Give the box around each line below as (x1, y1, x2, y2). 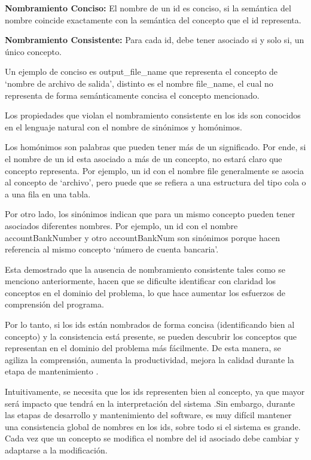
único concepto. (5, 45, 62, 57)
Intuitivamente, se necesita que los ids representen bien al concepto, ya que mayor (5, 385, 305, 398)
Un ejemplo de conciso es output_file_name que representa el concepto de (5, 65, 278, 78)
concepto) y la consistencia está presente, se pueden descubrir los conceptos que (5, 330, 297, 342)
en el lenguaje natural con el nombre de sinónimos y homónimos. (5, 120, 242, 133)
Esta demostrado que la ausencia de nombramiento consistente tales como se (5, 263, 285, 275)
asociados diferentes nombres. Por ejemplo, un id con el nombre (5, 219, 238, 231)
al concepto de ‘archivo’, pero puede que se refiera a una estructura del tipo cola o (5, 176, 306, 188)
